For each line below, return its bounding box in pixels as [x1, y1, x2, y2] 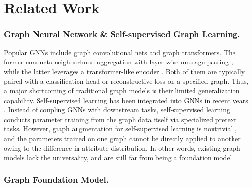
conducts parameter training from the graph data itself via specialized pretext [4, 114, 237, 124]
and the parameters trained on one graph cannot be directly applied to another [4, 133, 241, 143]
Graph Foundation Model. [4, 173, 109, 185]
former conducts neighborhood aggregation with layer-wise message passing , [4, 57, 233, 67]
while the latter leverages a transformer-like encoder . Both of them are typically [4, 66, 245, 76]
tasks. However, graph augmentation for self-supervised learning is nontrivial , [4, 124, 237, 134]
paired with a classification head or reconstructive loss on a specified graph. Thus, [4, 76, 249, 86]
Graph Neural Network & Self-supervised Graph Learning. [4, 28, 240, 40]
